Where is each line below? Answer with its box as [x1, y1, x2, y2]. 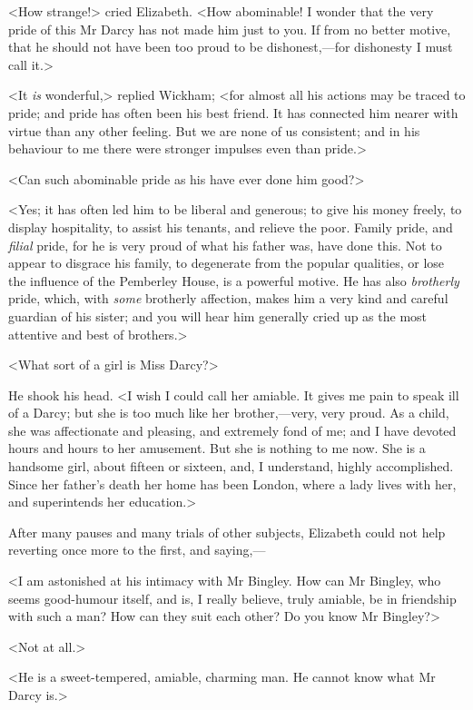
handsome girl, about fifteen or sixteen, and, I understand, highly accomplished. [8, 457, 454, 476]
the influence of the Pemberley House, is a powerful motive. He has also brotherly [8, 271, 459, 290]
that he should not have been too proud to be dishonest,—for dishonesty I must [8, 37, 453, 56]
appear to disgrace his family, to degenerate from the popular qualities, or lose [8, 253, 445, 272]
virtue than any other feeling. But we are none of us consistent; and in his [8, 121, 420, 140]
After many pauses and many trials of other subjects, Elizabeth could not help [8, 522, 446, 541]
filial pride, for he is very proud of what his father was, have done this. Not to [8, 235, 442, 254]
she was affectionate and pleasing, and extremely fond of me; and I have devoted [8, 420, 457, 439]
